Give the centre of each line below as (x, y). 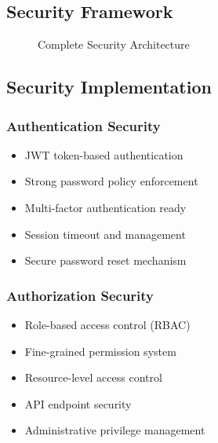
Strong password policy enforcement (111, 181)
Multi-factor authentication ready (105, 207)
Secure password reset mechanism (105, 260)
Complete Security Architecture (114, 44)
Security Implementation (109, 87)
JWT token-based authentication (104, 154)
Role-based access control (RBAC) (107, 324)
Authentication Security (84, 125)
